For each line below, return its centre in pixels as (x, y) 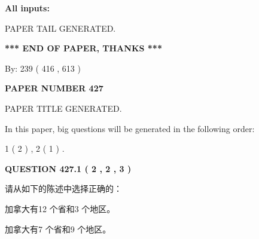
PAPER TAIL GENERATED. (60, 28)
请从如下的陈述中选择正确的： (63, 189)
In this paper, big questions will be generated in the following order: (130, 128)
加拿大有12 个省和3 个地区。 (60, 208)
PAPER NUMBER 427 (54, 88)
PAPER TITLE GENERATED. (63, 108)
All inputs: (27, 8)
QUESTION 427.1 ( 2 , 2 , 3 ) (68, 168)
